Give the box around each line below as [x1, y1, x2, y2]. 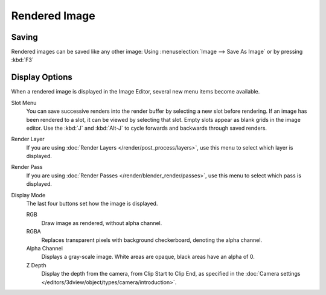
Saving [11, 32, 39, 42]
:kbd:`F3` [11, 56, 34, 63]
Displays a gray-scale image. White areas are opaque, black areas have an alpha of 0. [41, 253, 255, 261]
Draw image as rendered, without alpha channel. [41, 219, 162, 226]
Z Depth [26, 261, 46, 268]
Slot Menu [11, 99, 37, 106]
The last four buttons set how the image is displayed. [26, 200, 158, 208]
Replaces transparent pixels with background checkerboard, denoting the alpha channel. [41, 236, 263, 244]
